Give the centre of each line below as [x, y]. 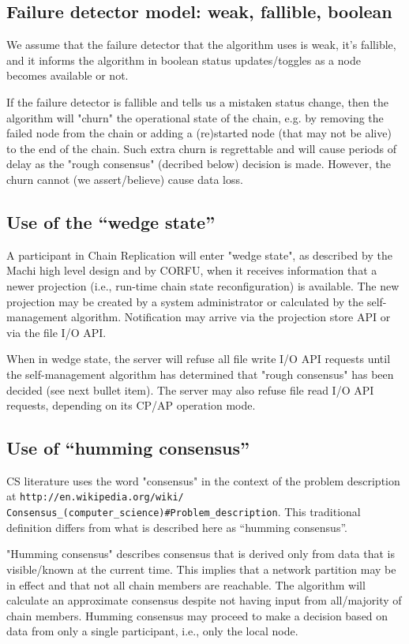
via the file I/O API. [56, 332]
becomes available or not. [68, 75]
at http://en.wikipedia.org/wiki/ [95, 496]
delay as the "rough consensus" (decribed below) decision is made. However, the [199, 164]
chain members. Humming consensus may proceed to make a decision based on [197, 615]
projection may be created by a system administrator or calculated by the [185, 301]
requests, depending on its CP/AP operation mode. [131, 405]
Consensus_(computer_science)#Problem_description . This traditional [184, 512]
